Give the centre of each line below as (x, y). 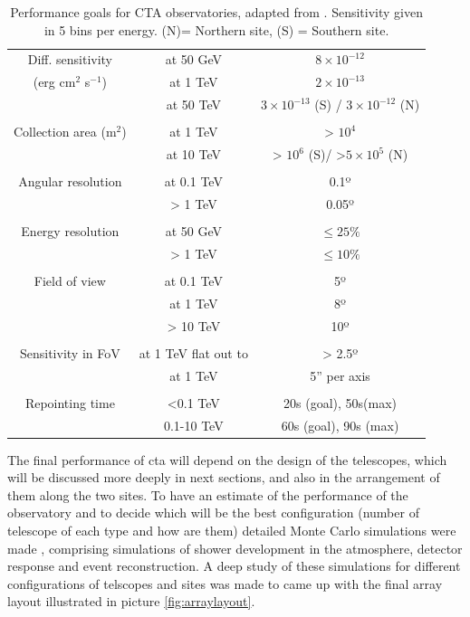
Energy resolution (70, 231)
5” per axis (340, 375)
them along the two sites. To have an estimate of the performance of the (208, 494)
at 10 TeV (193, 154)
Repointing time (70, 402)
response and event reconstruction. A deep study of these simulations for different (234, 566)
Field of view (70, 281)
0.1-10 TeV (193, 425)
